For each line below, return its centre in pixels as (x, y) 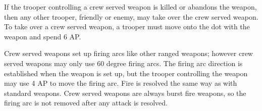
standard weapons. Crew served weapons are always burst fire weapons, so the (125, 93)
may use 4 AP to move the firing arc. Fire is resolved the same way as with (121, 83)
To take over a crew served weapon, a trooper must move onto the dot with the (127, 26)
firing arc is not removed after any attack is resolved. (86, 103)
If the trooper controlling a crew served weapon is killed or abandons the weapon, (130, 7)
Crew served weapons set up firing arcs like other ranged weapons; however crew (128, 53)
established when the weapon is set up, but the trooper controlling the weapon (126, 73)
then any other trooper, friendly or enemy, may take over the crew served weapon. (131, 16)
